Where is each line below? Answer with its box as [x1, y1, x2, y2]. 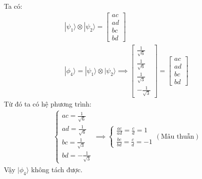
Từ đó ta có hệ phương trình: [4, 98, 92, 108]
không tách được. [31, 164, 83, 174]
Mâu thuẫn [161, 133, 194, 140]
